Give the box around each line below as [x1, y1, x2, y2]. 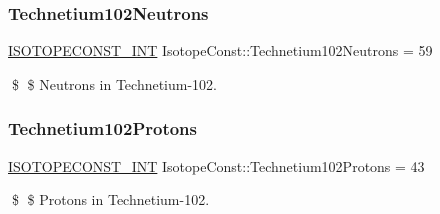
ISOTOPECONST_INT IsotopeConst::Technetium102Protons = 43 [8, 155, 425, 176]
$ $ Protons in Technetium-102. [11, 189, 210, 210]
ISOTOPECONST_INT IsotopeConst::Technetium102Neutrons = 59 [8, 40, 433, 61]
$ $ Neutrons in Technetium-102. [11, 73, 218, 94]
